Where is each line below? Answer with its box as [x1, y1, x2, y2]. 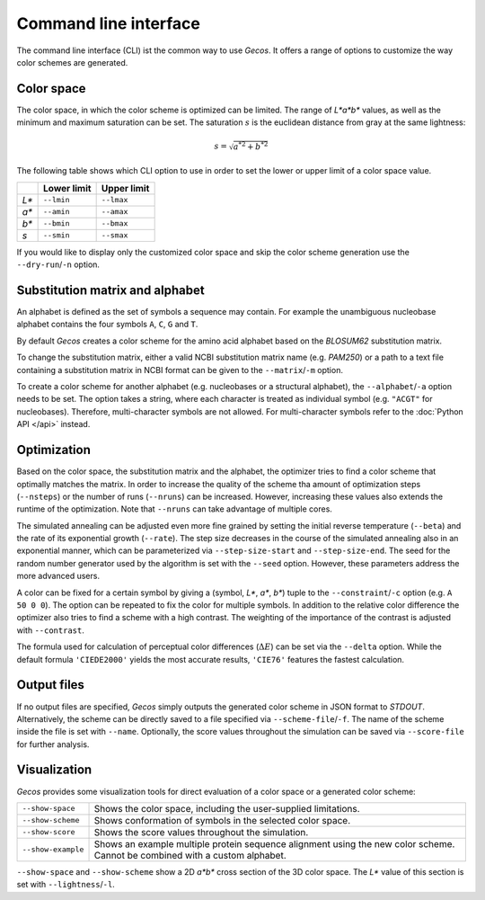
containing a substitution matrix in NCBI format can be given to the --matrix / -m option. [16, 364, 343, 375]
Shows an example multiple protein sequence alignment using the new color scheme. [93, 837, 455, 850]
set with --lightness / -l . [16, 879, 116, 890]
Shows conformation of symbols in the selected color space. [93, 814, 351, 826]
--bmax [101, 218, 128, 228]
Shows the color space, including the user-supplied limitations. [93, 802, 360, 815]
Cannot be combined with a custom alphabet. [93, 849, 287, 861]
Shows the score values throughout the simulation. [93, 825, 309, 838]
